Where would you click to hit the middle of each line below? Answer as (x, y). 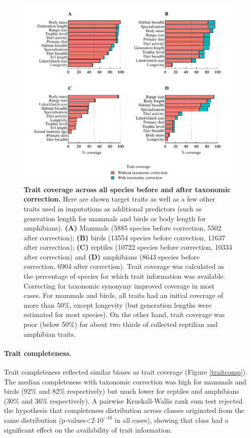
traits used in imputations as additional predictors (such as (113, 208)
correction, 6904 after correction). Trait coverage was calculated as (124, 266)
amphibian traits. (50, 334)
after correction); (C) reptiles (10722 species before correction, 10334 (128, 247)
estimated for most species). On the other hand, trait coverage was (124, 314)
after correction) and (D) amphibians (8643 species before (112, 256)
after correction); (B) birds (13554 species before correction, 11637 (125, 237)
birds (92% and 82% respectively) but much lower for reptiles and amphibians (122, 391)
